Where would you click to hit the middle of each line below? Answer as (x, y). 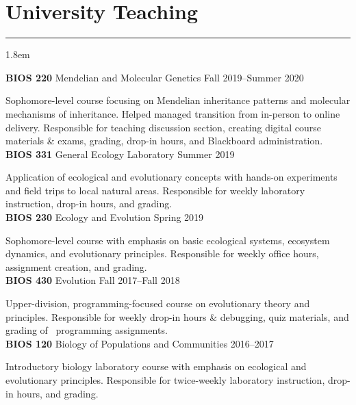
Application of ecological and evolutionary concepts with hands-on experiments (171, 177)
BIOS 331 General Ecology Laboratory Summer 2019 (120, 154)
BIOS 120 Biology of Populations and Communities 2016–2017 (140, 343)
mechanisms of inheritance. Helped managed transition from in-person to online (173, 113)
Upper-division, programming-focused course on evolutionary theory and (158, 303)
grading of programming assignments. (87, 330)
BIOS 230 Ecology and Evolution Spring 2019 (105, 217)
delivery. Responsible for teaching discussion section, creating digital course (163, 127)
